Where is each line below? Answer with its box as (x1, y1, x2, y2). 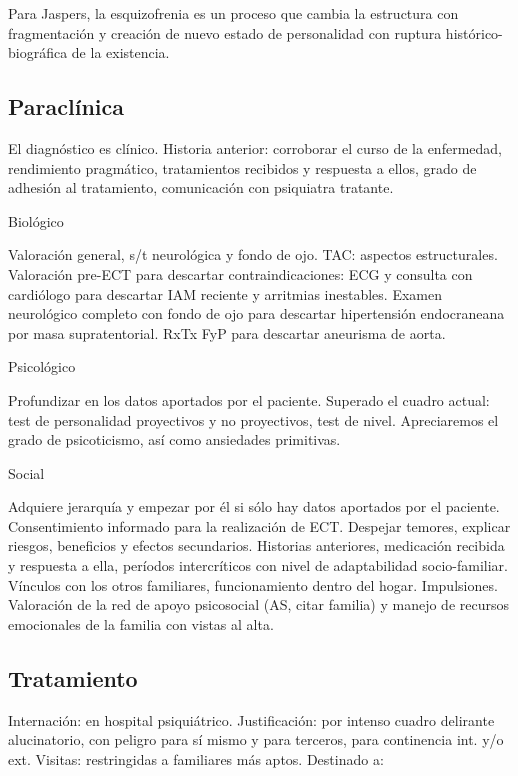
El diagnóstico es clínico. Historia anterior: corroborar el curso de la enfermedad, (8, 137, 502, 158)
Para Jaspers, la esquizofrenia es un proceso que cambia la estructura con (8, 3, 459, 23)
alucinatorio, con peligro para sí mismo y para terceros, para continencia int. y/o (8, 729, 504, 750)
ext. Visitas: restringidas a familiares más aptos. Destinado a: (8, 748, 384, 769)
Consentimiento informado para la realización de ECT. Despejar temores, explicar (8, 515, 511, 536)
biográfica (8, 42, 68, 63)
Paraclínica (8, 91, 124, 122)
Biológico (8, 210, 64, 231)
